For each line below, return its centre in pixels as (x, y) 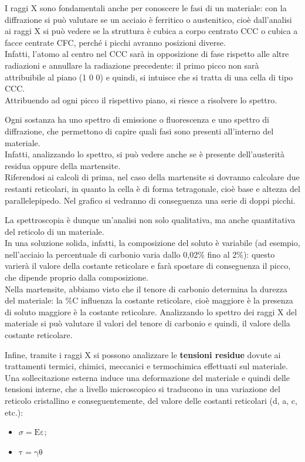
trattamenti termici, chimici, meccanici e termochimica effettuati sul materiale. (146, 366)
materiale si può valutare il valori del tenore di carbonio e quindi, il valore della (148, 323)
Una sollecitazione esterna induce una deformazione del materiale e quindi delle (147, 377)
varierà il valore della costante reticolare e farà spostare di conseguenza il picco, (148, 266)
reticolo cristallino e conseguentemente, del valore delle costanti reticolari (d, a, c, (151, 400)
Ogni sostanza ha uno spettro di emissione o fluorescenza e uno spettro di (137, 119)
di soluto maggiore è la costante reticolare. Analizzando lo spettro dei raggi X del (151, 311)
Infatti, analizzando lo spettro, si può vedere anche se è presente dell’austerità (145, 154)
